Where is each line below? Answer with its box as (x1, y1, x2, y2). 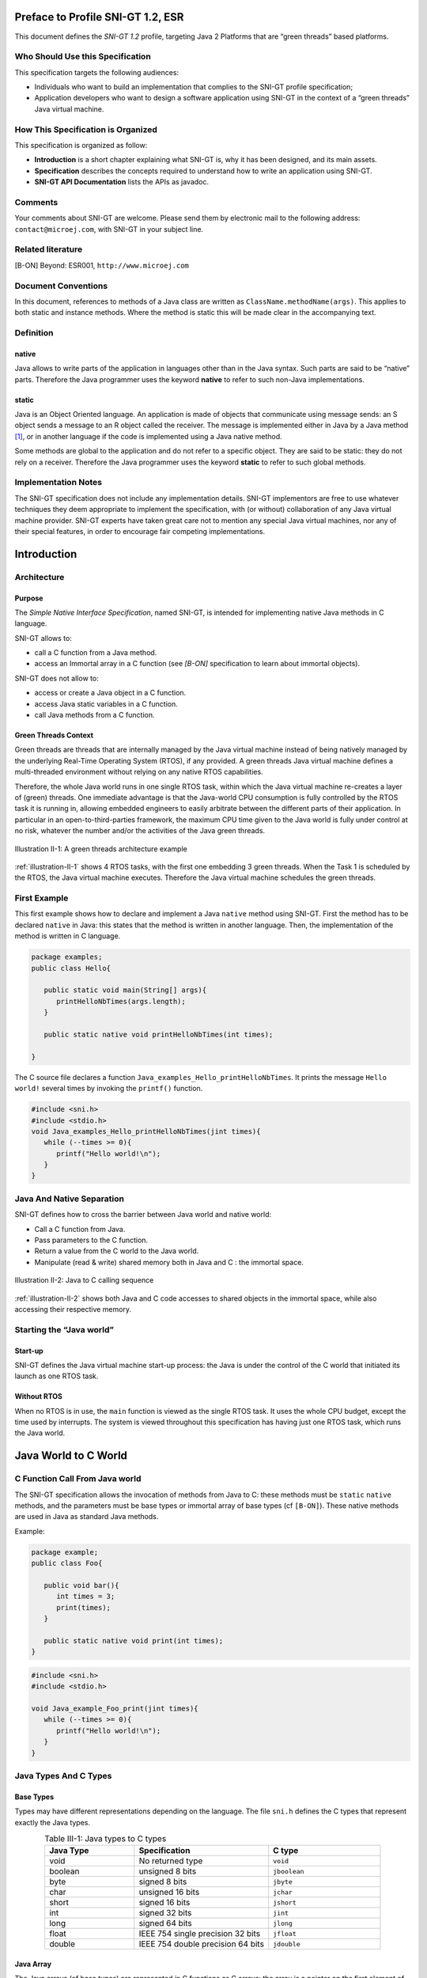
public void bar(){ (43, 1581, 119, 1590)
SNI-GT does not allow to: (14, 673, 99, 683)
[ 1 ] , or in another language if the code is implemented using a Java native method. (14, 431, 282, 441)
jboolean (273, 1867, 304, 1875)
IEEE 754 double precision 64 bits (138, 1938, 265, 1950)
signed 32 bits (138, 1908, 192, 1919)
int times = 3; (56, 1592, 115, 1601)
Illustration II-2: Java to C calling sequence (14, 1275, 154, 1285)
